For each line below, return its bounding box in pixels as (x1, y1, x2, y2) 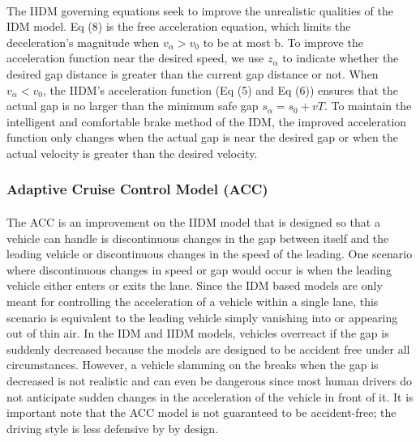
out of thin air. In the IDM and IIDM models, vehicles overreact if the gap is (6, 325, 389, 342)
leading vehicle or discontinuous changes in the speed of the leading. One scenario (6, 245, 413, 262)
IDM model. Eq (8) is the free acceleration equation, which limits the (6, 18, 351, 35)
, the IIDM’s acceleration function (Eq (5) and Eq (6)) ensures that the (43, 81, 399, 98)
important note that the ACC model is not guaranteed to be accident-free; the (6, 404, 396, 421)
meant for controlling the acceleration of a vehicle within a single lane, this (6, 292, 379, 309)
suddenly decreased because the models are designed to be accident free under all (6, 340, 410, 357)
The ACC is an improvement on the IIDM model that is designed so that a (6, 213, 380, 230)
